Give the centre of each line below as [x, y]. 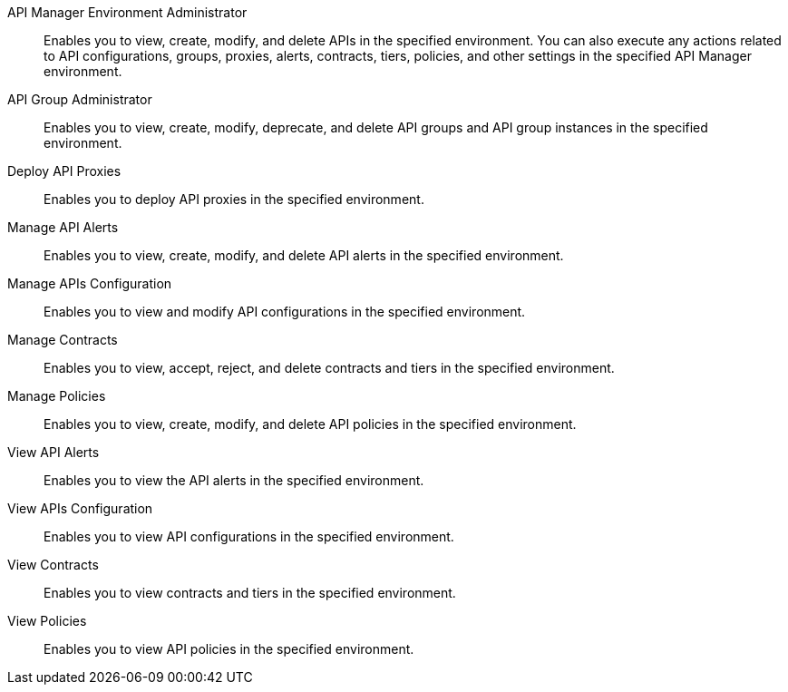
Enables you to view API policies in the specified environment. [229, 649]
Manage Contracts [63, 340]
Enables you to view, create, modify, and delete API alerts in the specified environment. [304, 255]
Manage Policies [57, 396]
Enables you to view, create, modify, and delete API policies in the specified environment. [310, 424]
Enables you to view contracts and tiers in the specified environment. [250, 593]
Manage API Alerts [63, 227]
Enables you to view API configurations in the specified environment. [249, 536]
